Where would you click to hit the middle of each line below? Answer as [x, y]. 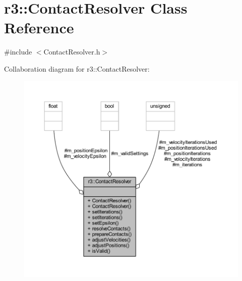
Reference [39, 27]
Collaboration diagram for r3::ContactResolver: [77, 68]
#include [18, 52]
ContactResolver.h [72, 52]
